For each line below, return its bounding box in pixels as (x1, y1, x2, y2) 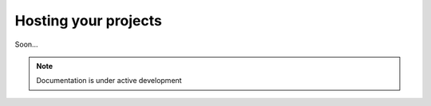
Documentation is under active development (36, 76, 183, 85)
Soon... (14, 40, 39, 49)
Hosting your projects (14, 12, 163, 29)
